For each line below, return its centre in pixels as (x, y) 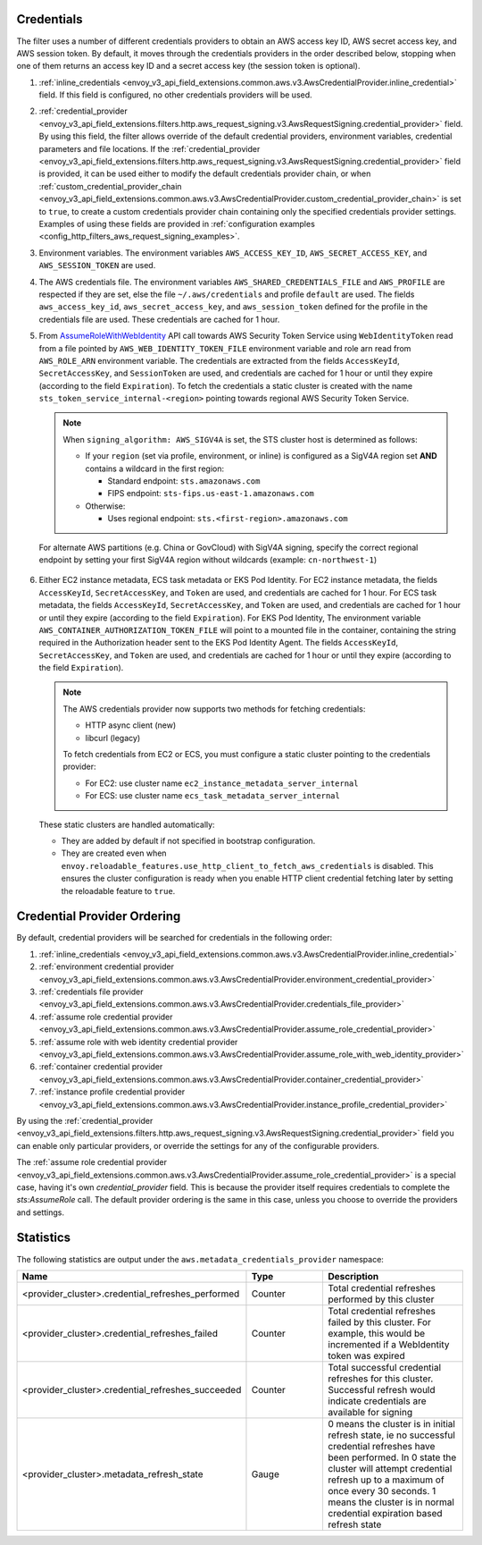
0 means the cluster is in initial (391, 1423)
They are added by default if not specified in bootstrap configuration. (188, 841)
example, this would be (377, 1333)
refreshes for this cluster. (381, 1379)
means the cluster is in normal (391, 1502)
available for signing (370, 1412)
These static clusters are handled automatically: (127, 824)
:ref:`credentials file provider (91, 992)
